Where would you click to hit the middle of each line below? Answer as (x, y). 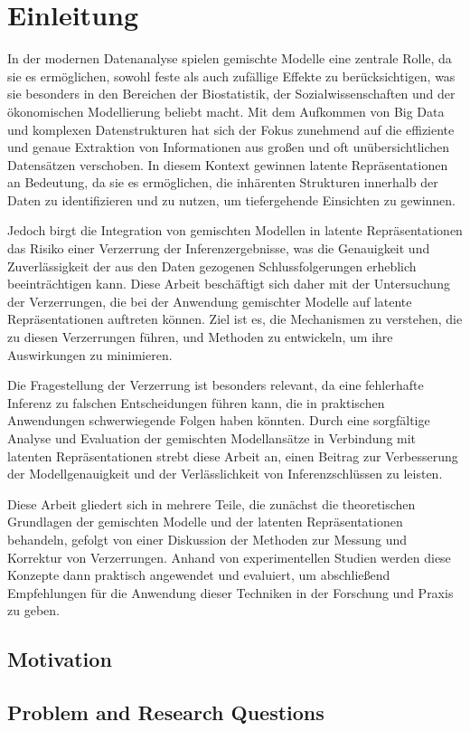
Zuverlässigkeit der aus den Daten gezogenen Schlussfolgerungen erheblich (212, 266)
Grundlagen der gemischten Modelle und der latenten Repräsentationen (205, 522)
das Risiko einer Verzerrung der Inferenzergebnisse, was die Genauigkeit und (219, 248)
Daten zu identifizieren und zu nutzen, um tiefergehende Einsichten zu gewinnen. (232, 199)
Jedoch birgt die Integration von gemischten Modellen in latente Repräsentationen (235, 230)
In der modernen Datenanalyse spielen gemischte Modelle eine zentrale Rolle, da (230, 58)
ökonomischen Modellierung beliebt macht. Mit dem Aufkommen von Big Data (226, 111)
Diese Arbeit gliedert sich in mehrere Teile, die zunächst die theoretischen (211, 503)
